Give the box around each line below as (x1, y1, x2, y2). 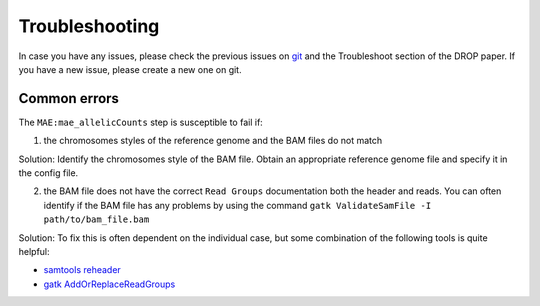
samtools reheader (43, 264, 122, 276)
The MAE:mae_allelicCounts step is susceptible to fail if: (18, 116, 264, 128)
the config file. (18, 167, 79, 179)
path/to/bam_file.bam (43, 214, 150, 225)
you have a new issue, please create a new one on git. (18, 63, 242, 75)
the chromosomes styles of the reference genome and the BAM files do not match (43, 135, 383, 147)
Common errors (18, 90, 120, 107)
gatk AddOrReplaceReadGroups (43, 278, 176, 290)
